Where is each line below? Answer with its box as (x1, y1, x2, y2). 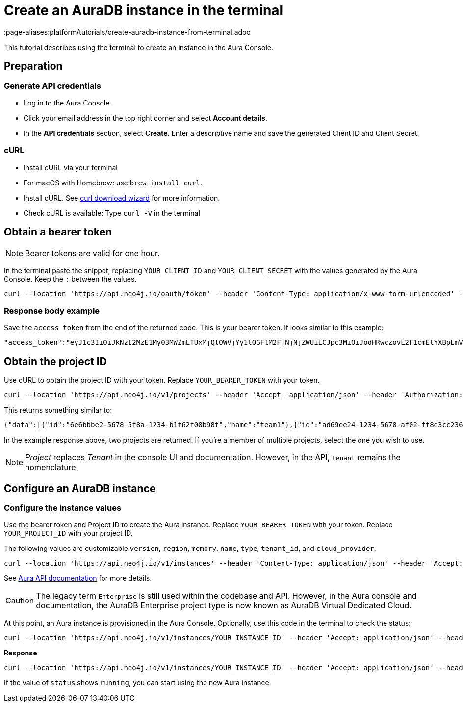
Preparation (4, 60, 63, 73)
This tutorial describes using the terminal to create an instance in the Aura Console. (4, 43, 274, 52)
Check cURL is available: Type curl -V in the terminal (24, 209, 200, 217)
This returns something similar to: (4, 406, 112, 415)
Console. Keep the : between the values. (4, 274, 137, 283)
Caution (5, 596, 34, 606)
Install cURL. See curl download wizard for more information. (24, 193, 220, 202)
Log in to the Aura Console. (24, 98, 112, 107)
